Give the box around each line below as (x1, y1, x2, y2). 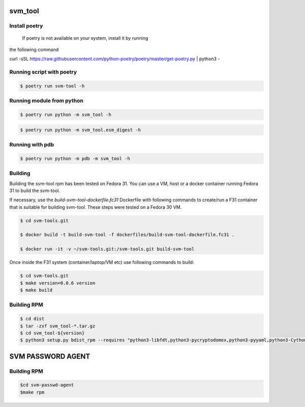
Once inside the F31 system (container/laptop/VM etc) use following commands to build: (9, 259, 194, 265)
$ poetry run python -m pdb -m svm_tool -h (20, 155, 131, 161)
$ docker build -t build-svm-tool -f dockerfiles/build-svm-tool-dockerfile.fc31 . (20, 232, 235, 238)
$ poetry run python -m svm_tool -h (20, 112, 112, 118)
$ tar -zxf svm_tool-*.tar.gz (20, 323, 96, 329)
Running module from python (9, 97, 83, 104)
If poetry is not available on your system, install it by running (22, 35, 148, 41)
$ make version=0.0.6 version (20, 280, 96, 286)
